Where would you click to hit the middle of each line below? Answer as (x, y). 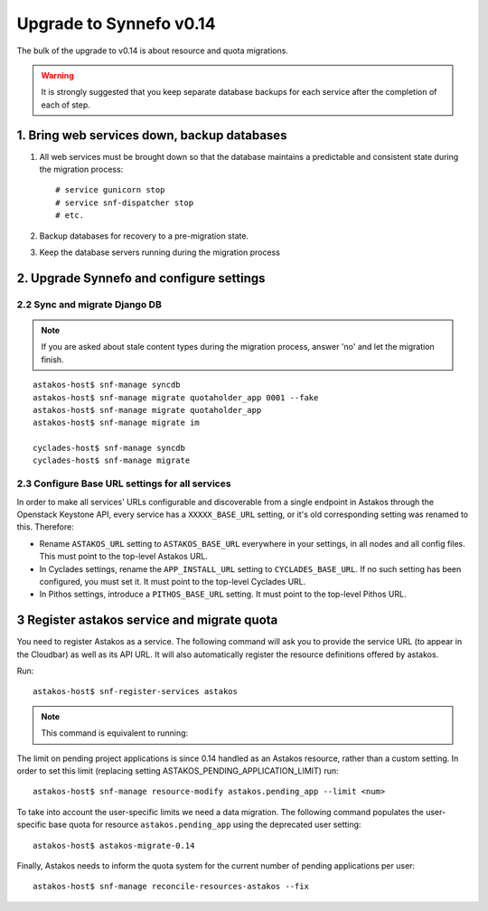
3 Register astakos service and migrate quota (147, 620)
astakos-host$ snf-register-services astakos (136, 692)
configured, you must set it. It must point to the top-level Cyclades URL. (173, 581)
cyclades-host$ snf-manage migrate (112, 460)
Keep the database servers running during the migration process (160, 252)
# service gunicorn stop (110, 190)
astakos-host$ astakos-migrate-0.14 (114, 845)
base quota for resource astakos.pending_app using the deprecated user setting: (205, 825)
